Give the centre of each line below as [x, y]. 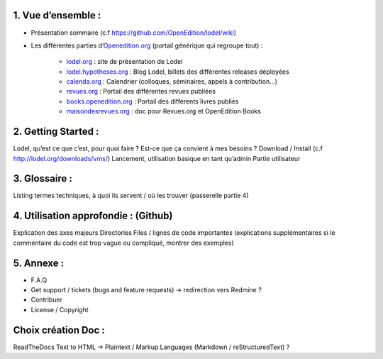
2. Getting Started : [56, 132]
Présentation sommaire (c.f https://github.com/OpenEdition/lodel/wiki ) [134, 33]
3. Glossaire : [43, 178]
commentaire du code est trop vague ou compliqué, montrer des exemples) [123, 243]
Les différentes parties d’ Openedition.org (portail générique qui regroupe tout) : [147, 45]
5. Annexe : [39, 263]
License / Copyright [60, 309]
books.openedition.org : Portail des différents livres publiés [152, 101]
